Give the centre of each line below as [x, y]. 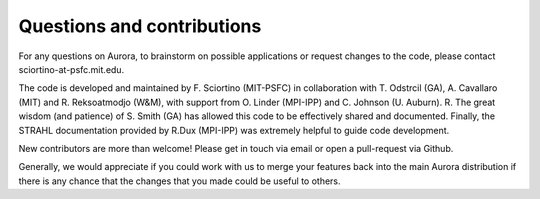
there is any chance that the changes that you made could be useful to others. [179, 181]
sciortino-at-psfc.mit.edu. [71, 69]
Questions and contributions [140, 26]
